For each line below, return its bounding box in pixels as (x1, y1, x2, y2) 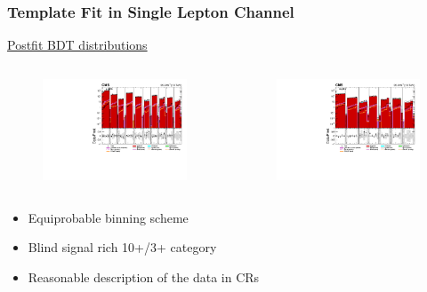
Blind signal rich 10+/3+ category (28, 238, 217, 256)
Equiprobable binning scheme (28, 208, 189, 226)
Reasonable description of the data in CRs (28, 267, 260, 286)
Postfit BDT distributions (7, 36, 148, 54)
